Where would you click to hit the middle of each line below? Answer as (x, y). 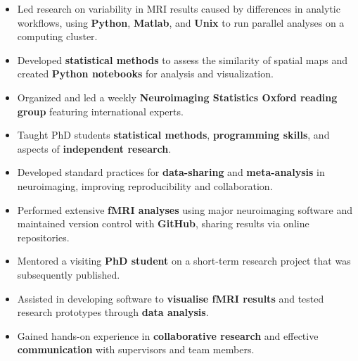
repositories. (43, 237)
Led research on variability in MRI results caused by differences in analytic (179, 8)
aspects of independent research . (94, 148)
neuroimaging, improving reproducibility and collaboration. (145, 185)
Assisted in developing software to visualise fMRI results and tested (171, 298)
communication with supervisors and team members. (136, 349)
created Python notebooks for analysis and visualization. (145, 74)
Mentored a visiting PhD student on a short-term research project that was (184, 261)
